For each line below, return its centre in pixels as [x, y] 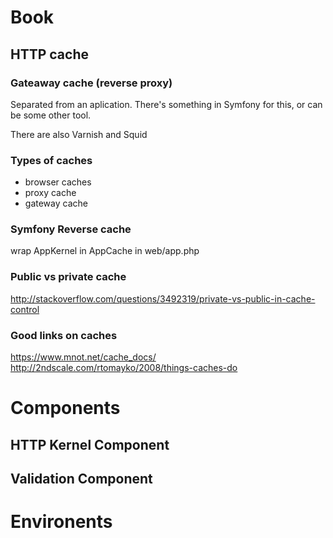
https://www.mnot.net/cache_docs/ [83, 357]
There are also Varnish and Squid [79, 134]
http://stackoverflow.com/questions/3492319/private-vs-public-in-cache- [163, 298]
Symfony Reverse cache [71, 229]
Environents [61, 522]
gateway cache [56, 203]
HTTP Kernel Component [90, 444]
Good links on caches [64, 335]
